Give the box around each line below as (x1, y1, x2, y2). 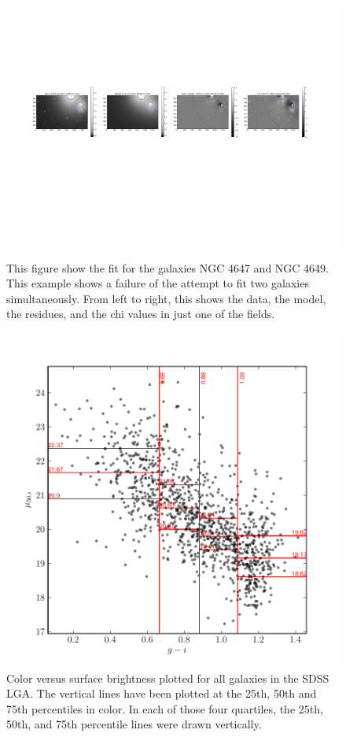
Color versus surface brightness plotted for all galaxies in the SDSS (6, 669, 329, 686)
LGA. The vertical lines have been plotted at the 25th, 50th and (6, 685, 317, 702)
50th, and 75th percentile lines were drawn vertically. (6, 716, 262, 732)
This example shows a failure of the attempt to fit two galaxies (6, 275, 309, 291)
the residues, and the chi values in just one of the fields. (6, 306, 275, 322)
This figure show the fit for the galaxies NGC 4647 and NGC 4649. (6, 259, 329, 276)
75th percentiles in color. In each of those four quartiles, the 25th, (6, 700, 323, 717)
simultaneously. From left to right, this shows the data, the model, (6, 290, 326, 306)
